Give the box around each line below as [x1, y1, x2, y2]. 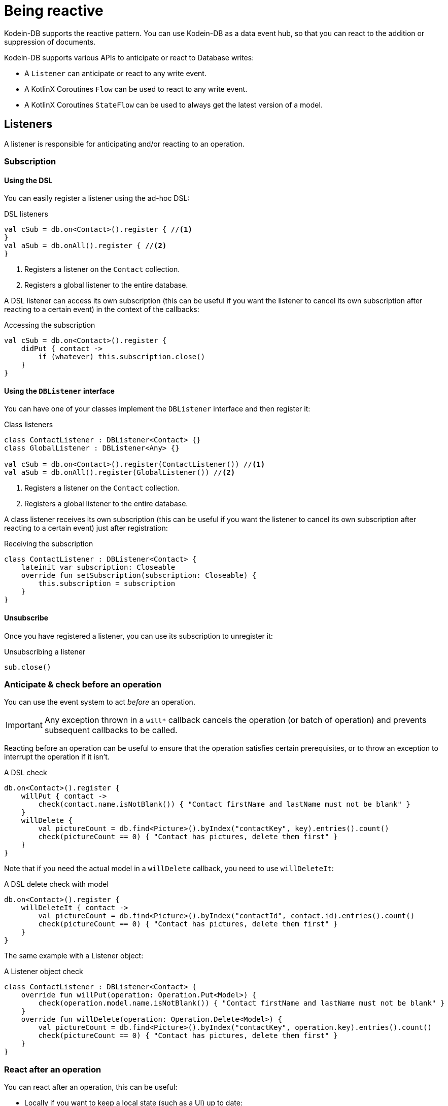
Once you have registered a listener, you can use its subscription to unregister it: [4, 631, 273, 640]
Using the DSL [4, 176, 53, 185]
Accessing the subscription [4, 321, 95, 330]
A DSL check [4, 768, 47, 777]
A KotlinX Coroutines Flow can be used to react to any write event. [24, 84, 248, 93]
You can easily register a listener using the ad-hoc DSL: [4, 194, 190, 203]
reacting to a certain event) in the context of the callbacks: [4, 305, 199, 314]
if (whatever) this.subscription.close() [38, 353, 205, 361]
